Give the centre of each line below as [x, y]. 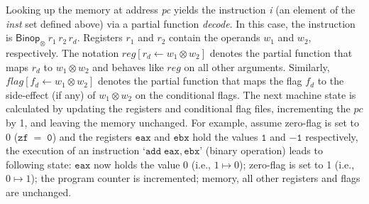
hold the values [225, 136]
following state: [39, 164]
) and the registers [92, 136]
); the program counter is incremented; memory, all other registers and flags [195, 178]
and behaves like [128, 66]
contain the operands [215, 37]
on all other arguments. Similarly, [257, 66]
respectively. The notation [62, 52]
